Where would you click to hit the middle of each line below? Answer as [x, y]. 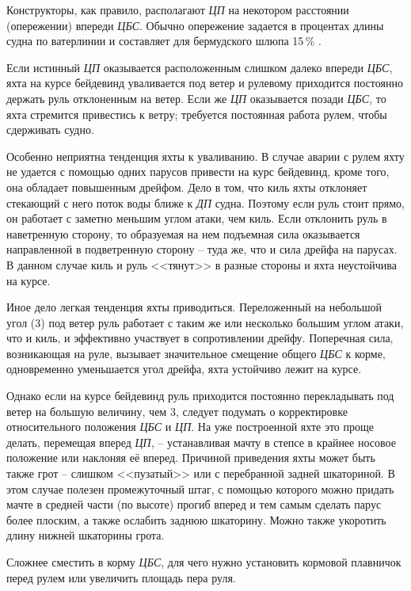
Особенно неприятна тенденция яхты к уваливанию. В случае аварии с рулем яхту [205, 156]
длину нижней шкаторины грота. [86, 535]
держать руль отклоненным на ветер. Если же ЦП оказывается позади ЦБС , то [196, 98]
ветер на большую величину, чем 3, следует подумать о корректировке [177, 411]
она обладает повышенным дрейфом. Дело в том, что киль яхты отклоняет [187, 187]
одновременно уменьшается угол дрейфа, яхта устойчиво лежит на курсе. [184, 369]
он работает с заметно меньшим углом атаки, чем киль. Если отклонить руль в [197, 218]
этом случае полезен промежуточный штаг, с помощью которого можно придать [200, 488]
